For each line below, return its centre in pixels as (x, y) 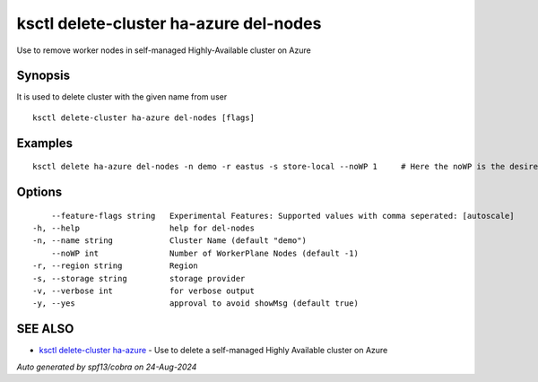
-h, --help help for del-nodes (144, 228)
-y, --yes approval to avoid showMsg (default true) (195, 304)
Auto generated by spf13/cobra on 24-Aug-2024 (107, 367)
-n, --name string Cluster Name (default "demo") (169, 241)
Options (39, 192)
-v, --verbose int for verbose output (144, 291)
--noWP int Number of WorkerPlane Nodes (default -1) (204, 253)
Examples (45, 143)
